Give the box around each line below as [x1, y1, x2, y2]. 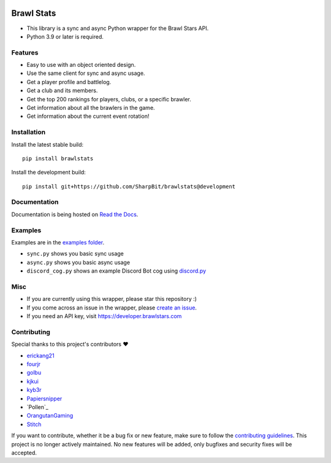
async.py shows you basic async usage [26, 259, 131, 266]
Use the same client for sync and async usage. [26, 69, 145, 77]
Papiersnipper [26, 395, 63, 402]
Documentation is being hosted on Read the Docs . [11, 211, 139, 218]
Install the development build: [11, 169, 86, 176]
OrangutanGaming [26, 412, 74, 419]
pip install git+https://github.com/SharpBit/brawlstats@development [22, 183, 236, 190]
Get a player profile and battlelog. [26, 78, 112, 85]
